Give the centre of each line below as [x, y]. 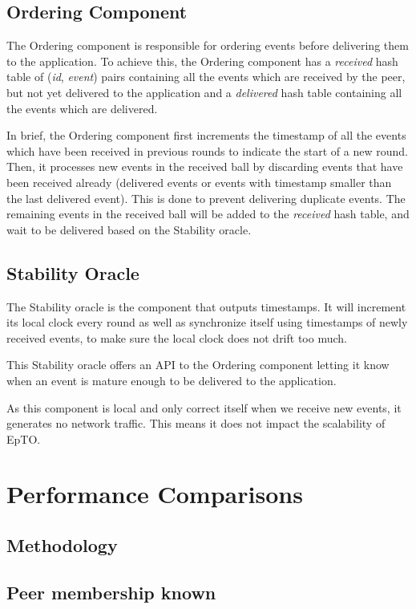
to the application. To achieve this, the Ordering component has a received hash [202, 61]
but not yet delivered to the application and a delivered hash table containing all [204, 92]
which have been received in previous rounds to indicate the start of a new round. [207, 150]
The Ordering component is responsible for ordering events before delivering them [208, 45]
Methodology [62, 545]
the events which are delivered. [82, 108]
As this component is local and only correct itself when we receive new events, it [204, 407]
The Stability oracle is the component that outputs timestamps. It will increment [206, 306]
